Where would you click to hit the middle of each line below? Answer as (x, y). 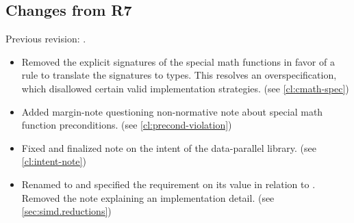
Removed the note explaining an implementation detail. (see (148, 197)
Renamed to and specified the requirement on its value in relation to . (168, 184)
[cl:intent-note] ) (54, 161)
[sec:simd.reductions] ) (66, 211)
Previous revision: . (46, 39)
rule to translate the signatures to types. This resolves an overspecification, (179, 75)
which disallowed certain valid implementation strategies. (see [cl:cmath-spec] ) (185, 88)
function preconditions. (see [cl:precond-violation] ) (127, 125)
